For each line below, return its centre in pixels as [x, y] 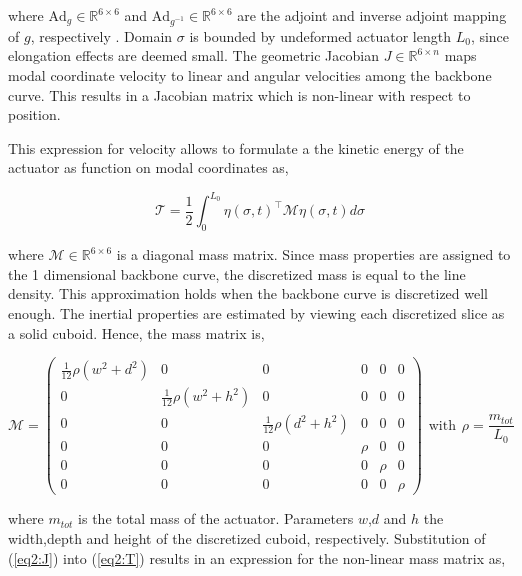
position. [34, 114]
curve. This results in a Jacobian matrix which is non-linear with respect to [239, 94]
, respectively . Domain [101, 35]
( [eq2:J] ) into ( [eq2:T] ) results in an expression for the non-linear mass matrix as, [257, 557]
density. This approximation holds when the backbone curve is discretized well [248, 293]
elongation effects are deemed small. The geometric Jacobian [193, 55]
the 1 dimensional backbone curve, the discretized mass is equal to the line [237, 273]
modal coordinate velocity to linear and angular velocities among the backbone [250, 74]
